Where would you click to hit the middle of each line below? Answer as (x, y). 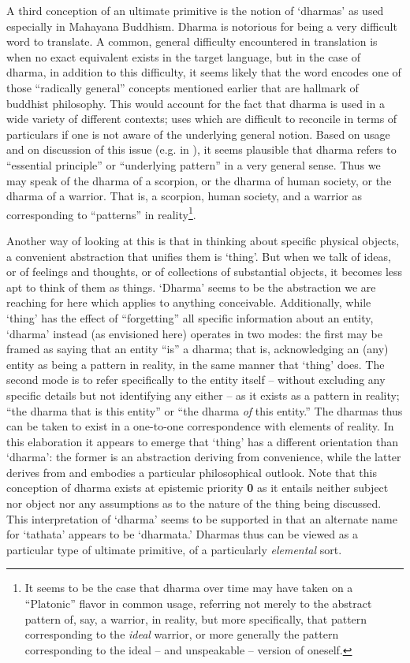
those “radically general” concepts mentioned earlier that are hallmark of (183, 87)
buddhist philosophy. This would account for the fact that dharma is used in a (196, 103)
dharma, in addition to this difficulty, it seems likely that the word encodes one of (204, 72)
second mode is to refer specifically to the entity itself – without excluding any (196, 380)
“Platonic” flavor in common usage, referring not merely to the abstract (198, 603)
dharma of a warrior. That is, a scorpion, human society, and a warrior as (184, 196)
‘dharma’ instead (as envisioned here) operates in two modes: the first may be (194, 333)
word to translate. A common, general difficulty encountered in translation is (192, 41)
